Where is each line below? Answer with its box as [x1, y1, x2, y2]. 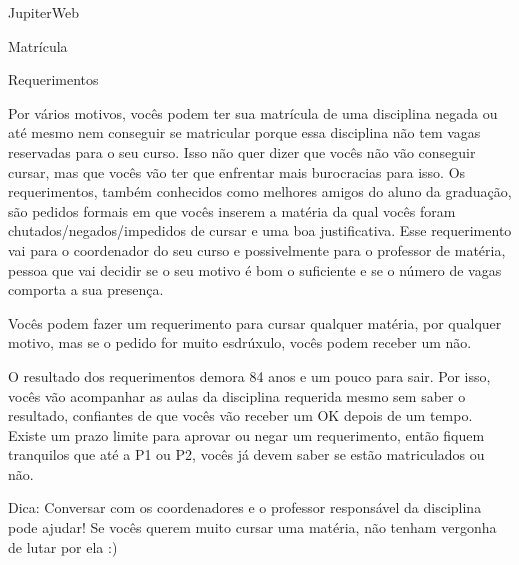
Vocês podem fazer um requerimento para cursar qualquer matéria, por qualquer [8, 312, 502, 333]
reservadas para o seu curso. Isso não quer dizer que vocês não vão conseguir [8, 141, 476, 162]
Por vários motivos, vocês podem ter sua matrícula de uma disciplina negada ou [8, 102, 498, 123]
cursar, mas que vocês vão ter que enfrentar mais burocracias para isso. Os [8, 161, 466, 182]
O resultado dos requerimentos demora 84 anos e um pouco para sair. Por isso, [8, 365, 491, 386]
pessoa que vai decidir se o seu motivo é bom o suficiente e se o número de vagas [8, 259, 502, 280]
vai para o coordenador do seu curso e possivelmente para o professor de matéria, [8, 239, 506, 260]
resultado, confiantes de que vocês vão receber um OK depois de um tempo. [8, 405, 473, 426]
